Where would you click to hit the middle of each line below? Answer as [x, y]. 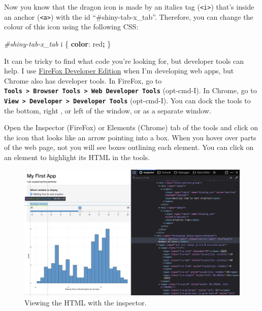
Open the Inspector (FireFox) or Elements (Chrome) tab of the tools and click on [131, 127]
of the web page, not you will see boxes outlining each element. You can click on [129, 147]
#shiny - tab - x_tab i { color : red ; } [58, 43]
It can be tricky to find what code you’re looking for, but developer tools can [124, 61]
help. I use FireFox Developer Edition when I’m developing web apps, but [119, 71]
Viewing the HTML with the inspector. [86, 302]
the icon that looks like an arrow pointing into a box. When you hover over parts [130, 137]
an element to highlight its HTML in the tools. [77, 157]
